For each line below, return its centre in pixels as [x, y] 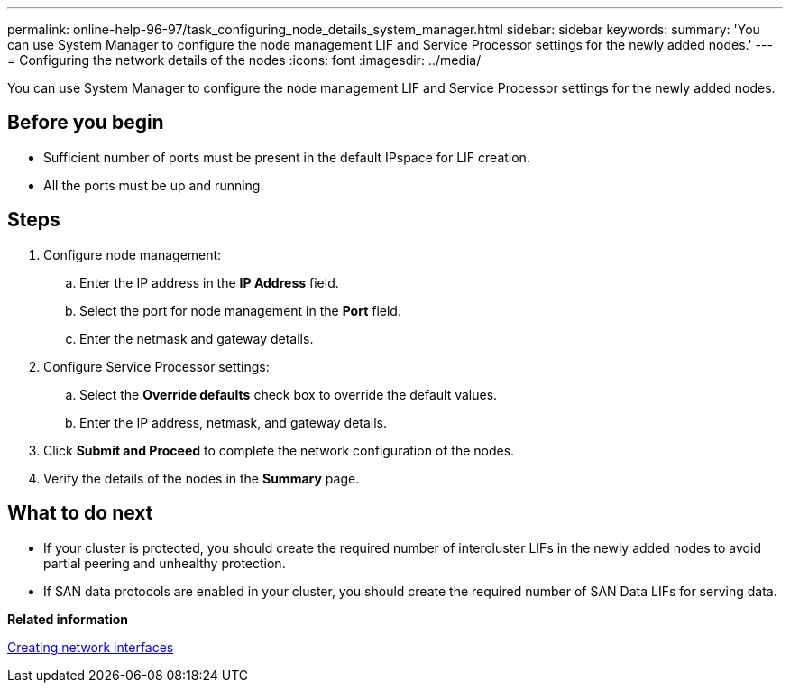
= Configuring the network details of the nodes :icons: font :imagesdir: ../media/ [244, 60]
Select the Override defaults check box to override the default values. [289, 394]
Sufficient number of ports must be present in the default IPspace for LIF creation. [287, 157]
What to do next [80, 513]
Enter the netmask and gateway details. [197, 338]
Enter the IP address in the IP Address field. [209, 282]
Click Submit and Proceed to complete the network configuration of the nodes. [279, 450]
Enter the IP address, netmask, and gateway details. [234, 422]
